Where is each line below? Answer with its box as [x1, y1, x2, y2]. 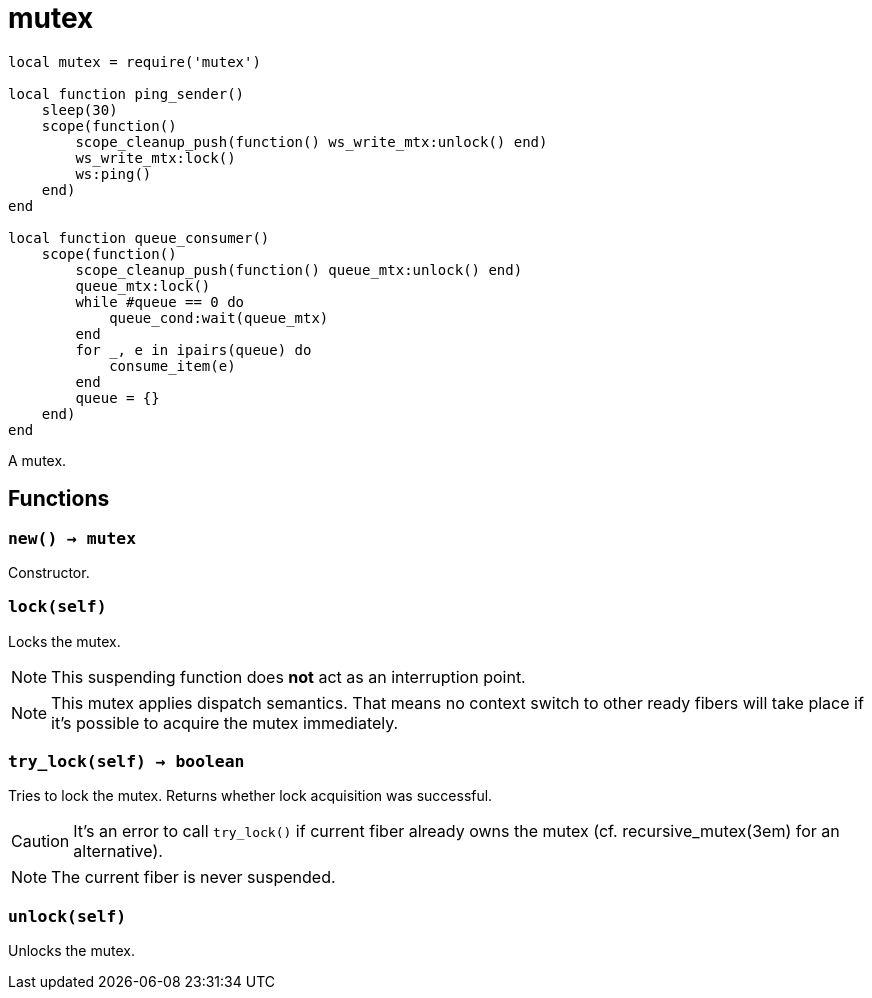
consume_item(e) [109, 357, 236, 374]
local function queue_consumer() [8, 229, 270, 246]
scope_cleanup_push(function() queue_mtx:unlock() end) [75, 261, 523, 278]
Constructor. [8, 563, 90, 581]
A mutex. [8, 451, 67, 469]
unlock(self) [8, 906, 127, 926]
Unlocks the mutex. [8, 942, 135, 960]
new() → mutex [8, 528, 137, 548]
